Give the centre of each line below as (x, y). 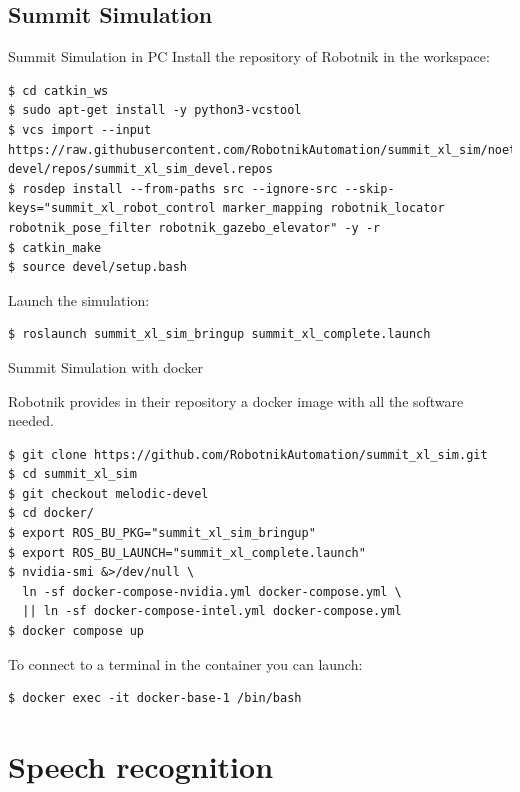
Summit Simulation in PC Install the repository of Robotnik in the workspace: (249, 56)
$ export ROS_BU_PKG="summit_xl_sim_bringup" (162, 533)
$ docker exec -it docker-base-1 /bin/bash (155, 698)
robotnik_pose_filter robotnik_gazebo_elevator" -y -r (194, 227)
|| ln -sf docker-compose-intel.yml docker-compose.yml (212, 611)
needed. (31, 420)
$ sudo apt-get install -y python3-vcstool (155, 110)
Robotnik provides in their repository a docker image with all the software (236, 400)
